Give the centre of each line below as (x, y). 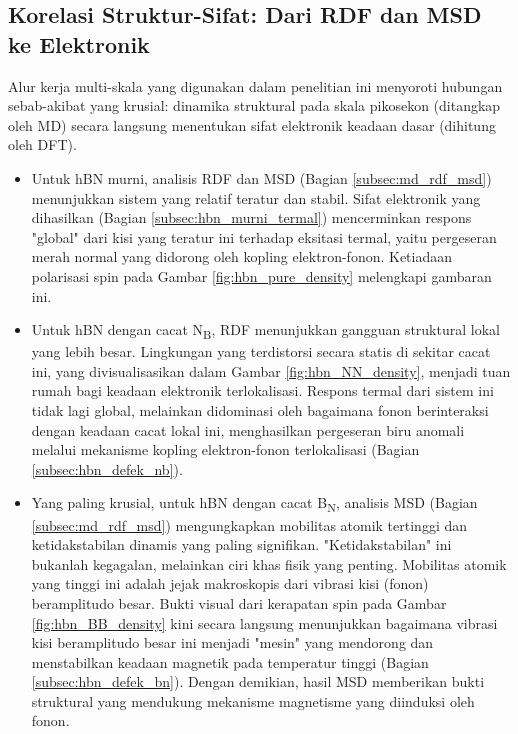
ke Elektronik (79, 43)
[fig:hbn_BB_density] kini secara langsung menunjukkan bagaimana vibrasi (264, 622)
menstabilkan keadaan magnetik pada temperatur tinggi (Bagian (230, 661)
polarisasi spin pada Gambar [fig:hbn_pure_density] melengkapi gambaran (261, 275)
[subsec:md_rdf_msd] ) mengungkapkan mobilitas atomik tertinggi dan (249, 524)
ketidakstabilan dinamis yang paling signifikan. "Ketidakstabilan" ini (241, 544)
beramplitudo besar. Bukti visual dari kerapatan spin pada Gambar (239, 602)
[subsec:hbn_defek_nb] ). (107, 468)
